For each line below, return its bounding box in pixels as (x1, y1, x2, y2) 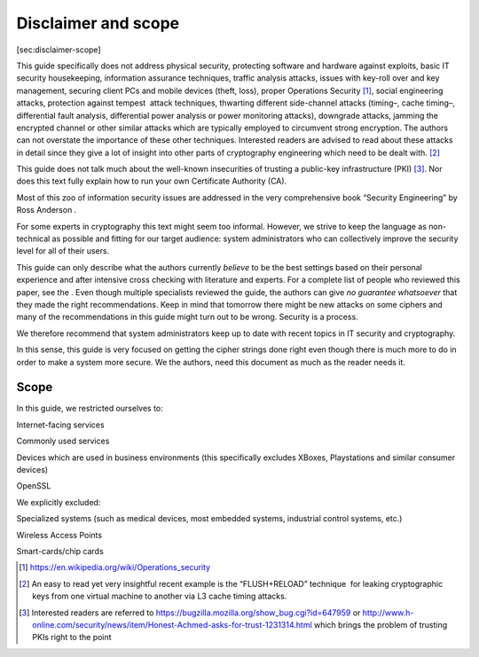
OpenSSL (16, 481, 51, 491)
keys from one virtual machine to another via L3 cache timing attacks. (32, 591, 287, 602)
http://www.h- (362, 607, 414, 618)
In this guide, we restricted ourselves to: (16, 403, 163, 414)
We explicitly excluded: (16, 497, 101, 507)
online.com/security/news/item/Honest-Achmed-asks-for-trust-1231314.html (32, 619, 312, 630)
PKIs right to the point (32, 632, 112, 643)
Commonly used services (16, 435, 110, 447)
